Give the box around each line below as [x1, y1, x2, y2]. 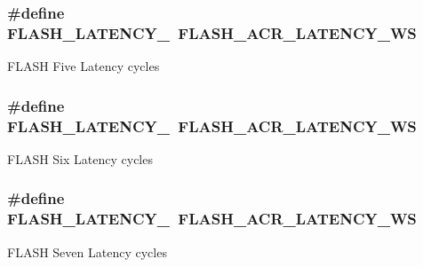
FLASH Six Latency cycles [7, 149, 153, 168]
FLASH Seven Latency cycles [7, 242, 167, 261]
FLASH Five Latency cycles [7, 57, 160, 75]
